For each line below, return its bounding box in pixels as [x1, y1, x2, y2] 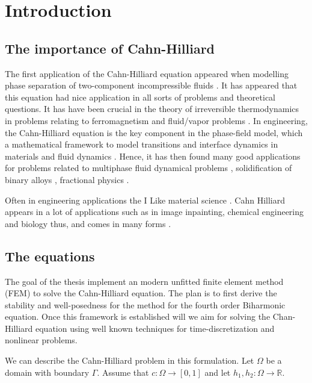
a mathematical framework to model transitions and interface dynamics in [5, 138, 278, 151]
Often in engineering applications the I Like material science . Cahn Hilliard [5, 193, 285, 206]
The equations [5, 246, 95, 265]
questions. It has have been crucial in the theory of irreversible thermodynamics [5, 102, 299, 115]
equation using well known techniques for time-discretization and [35, 322, 275, 334]
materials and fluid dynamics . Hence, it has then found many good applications [5, 149, 301, 162]
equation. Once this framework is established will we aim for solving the [5, 310, 271, 323]
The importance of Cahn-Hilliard [5, 39, 215, 57]
